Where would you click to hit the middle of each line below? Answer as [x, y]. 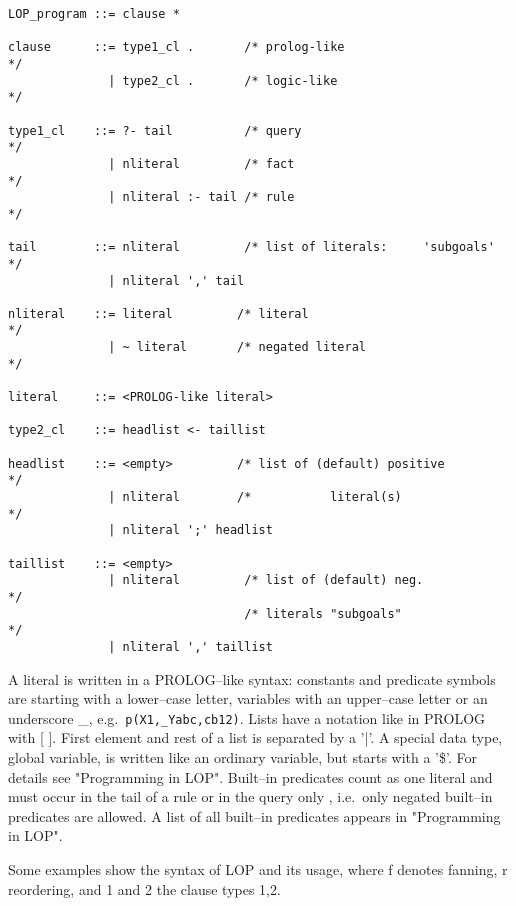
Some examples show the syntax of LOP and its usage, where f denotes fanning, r [258, 869]
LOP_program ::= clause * [94, 14]
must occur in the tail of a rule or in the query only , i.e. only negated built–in [250, 796]
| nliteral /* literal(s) [255, 497]
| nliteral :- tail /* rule [201, 197]
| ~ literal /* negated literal [237, 347]
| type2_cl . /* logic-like [223, 80]
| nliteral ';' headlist [190, 530]
